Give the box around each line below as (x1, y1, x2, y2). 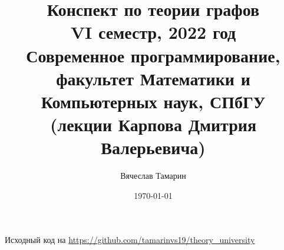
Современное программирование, (26, 43, 280, 67)
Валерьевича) (101, 135, 206, 159)
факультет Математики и (56, 66, 250, 90)
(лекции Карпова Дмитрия (49, 112, 257, 136)
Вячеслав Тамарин (120, 169, 186, 182)
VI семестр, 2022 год (70, 20, 236, 44)
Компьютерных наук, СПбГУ (41, 89, 266, 113)
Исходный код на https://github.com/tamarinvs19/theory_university (5, 234, 255, 246)
